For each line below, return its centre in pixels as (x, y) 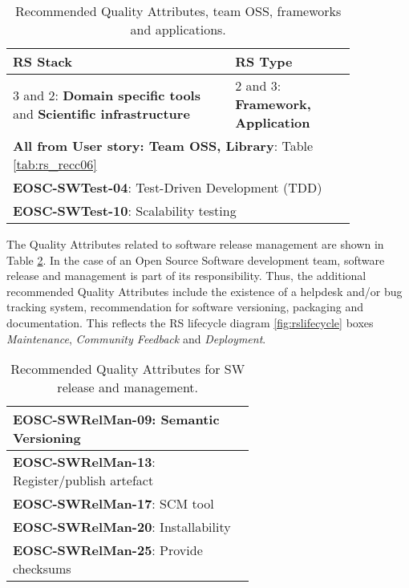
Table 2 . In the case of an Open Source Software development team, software (196, 260)
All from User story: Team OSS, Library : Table (163, 146)
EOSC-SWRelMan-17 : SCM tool (113, 504)
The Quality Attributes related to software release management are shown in (195, 244)
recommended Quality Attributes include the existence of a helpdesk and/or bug (204, 291)
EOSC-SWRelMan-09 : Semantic (116, 420)
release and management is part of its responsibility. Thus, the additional (186, 276)
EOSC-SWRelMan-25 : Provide (108, 550)
